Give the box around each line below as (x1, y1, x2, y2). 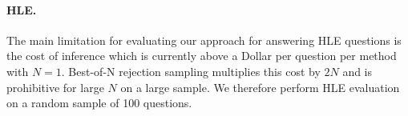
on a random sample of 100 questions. (6, 94, 192, 111)
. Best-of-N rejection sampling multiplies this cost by (61, 62, 321, 79)
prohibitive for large (6, 78, 104, 95)
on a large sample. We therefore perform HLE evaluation (120, 78, 400, 95)
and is (342, 62, 373, 79)
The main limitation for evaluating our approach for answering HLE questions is (6, 31, 402, 48)
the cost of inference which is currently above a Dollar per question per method (6, 47, 397, 64)
